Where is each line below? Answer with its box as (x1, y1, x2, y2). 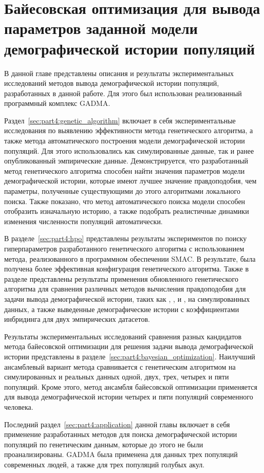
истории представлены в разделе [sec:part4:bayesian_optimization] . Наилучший (4, 351, 255, 361)
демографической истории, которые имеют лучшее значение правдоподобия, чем (4, 175, 257, 186)
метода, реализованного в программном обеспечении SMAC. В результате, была (4, 253, 256, 264)
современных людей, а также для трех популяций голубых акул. (4, 459, 205, 469)
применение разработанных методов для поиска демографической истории (4, 429, 237, 440)
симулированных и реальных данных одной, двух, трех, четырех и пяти (4, 371, 229, 382)
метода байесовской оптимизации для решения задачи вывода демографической (4, 341, 253, 352)
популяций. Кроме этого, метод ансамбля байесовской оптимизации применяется (4, 381, 258, 392)
